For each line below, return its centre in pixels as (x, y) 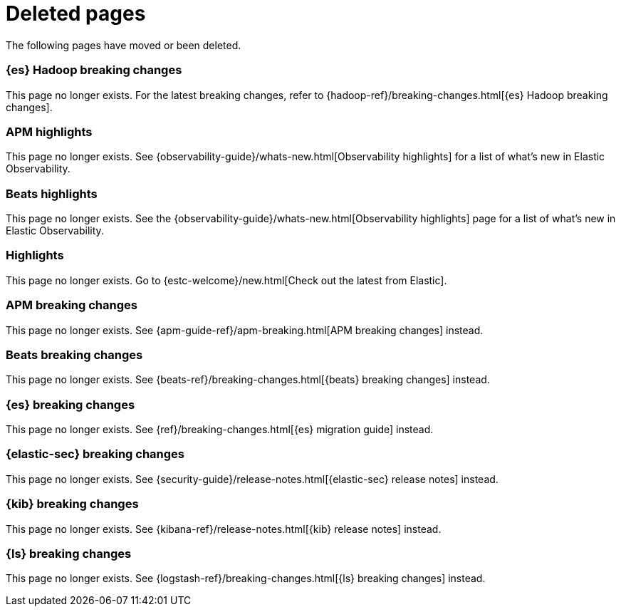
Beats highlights (52, 193)
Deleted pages (76, 14)
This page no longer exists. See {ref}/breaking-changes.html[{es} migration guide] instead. (220, 429)
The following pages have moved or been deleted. (124, 45)
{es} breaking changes (71, 404)
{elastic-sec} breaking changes (95, 454)
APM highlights (49, 131)
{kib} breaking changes (72, 504)
